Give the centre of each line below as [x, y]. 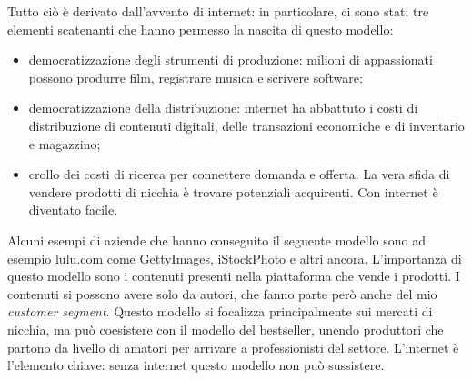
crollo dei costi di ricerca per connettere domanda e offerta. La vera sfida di [239, 174]
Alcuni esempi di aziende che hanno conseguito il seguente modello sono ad [216, 240]
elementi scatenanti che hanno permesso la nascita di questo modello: [201, 29]
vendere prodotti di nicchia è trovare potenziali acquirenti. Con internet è [233, 191]
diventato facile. [73, 210]
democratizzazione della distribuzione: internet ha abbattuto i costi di [223, 108]
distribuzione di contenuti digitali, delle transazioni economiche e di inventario [246, 125]
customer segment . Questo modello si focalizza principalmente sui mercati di [220, 311]
